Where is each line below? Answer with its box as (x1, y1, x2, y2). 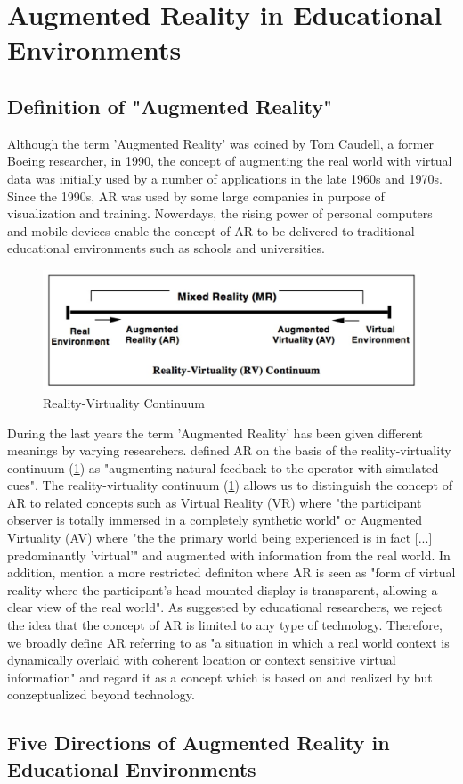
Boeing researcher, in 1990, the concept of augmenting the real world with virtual (7, 151, 452, 170)
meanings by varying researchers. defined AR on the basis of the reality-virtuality (7, 441, 451, 460)
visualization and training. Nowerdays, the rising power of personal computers (7, 204, 433, 223)
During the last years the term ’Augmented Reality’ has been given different (7, 423, 424, 442)
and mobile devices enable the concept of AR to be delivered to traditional (7, 221, 415, 240)
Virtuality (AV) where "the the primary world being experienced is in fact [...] (7, 528, 433, 547)
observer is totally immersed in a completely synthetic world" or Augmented (7, 510, 423, 529)
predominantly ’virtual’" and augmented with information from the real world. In (7, 545, 451, 564)
